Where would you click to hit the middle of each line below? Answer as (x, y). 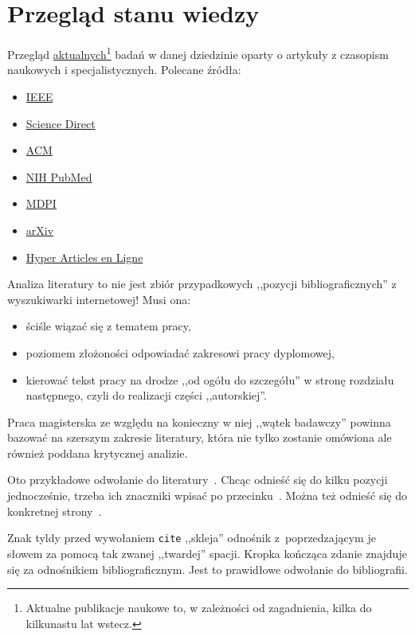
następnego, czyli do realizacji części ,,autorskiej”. (146, 395)
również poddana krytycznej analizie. (98, 453)
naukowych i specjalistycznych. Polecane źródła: (124, 70)
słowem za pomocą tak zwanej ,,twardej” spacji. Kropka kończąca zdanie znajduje (207, 553)
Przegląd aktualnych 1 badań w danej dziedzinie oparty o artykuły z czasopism (198, 53)
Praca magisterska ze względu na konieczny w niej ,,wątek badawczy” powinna (199, 421)
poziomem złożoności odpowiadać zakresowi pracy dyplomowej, (180, 352)
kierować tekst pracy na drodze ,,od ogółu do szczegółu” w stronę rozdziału (210, 379)
